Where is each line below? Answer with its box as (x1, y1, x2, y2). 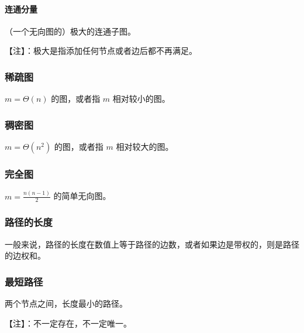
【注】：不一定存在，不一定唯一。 (5, 317, 132, 329)
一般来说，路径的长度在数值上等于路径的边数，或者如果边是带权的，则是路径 (5, 238, 299, 250)
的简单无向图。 (53, 190, 111, 202)
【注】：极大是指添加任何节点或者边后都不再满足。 (5, 44, 197, 57)
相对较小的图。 (112, 92, 170, 105)
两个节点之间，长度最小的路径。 (5, 297, 127, 309)
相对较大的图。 (116, 140, 174, 153)
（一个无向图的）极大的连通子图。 (5, 25, 136, 37)
